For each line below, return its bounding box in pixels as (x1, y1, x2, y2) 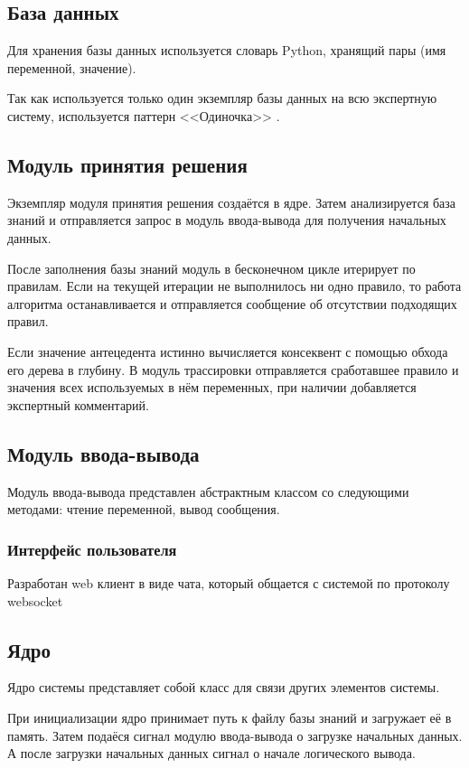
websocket (7, 591, 63, 610)
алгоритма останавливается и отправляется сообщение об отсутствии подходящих (7, 294, 457, 313)
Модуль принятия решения (7, 150, 248, 178)
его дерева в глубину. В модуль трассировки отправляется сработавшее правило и (7, 360, 459, 379)
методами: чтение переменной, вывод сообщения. (7, 500, 280, 519)
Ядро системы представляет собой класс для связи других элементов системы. (7, 678, 440, 697)
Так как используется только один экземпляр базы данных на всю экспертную (7, 89, 437, 108)
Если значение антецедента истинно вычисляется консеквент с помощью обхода (7, 342, 448, 361)
